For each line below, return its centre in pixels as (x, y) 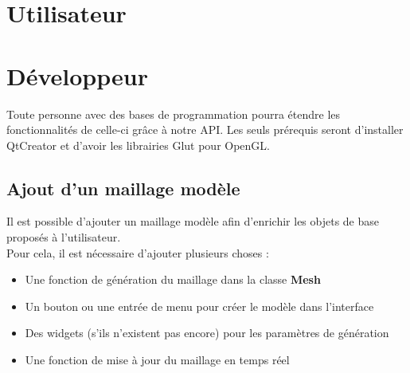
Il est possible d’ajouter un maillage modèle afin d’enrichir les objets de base (193, 221)
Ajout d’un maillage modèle (123, 188)
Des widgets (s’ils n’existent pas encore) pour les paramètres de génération (207, 333)
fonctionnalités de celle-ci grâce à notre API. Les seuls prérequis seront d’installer (205, 130)
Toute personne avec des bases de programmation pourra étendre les (174, 114)
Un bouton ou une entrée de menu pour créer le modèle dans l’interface (199, 306)
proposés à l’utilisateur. (64, 237)
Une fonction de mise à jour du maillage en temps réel (157, 360)
